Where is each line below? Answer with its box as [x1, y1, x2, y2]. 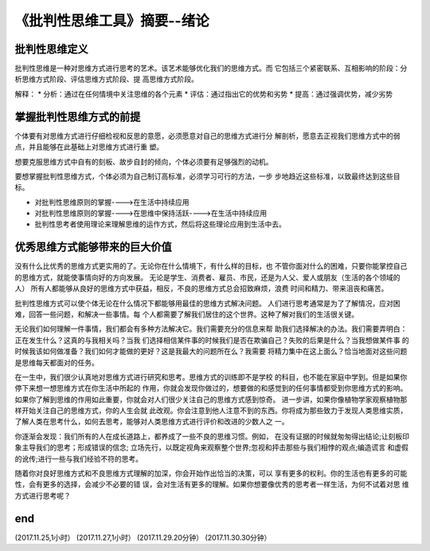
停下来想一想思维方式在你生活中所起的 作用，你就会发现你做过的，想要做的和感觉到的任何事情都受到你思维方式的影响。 [14, 384, 408, 393]
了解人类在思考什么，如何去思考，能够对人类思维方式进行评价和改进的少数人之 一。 [14, 417, 289, 427]
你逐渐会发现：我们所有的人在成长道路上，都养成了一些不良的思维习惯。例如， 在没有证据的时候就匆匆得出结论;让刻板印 [14, 431, 410, 441]
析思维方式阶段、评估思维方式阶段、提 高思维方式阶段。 [14, 74, 198, 84]
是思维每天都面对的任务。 [14, 357, 99, 367]
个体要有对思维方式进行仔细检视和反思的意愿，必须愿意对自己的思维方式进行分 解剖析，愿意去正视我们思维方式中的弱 [14, 131, 401, 140]
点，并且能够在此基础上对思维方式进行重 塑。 [14, 142, 163, 152]
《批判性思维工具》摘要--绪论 [14, 12, 210, 30]
